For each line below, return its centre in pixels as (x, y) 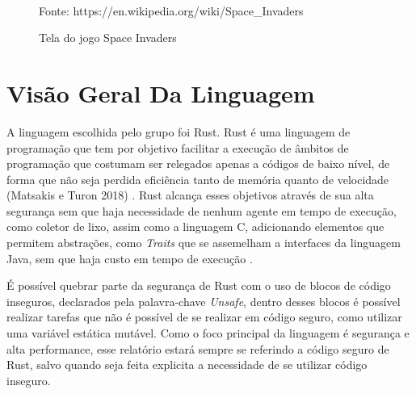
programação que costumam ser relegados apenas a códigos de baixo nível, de (198, 163)
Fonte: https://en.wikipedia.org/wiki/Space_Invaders (171, 10)
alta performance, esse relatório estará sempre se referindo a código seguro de (198, 348)
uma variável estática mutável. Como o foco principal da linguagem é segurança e (208, 333)
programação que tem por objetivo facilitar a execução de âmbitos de (178, 147)
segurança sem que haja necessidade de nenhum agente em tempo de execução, (202, 210)
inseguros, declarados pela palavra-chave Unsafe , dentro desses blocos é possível (204, 301)
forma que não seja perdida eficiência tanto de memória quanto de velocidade (198, 179)
